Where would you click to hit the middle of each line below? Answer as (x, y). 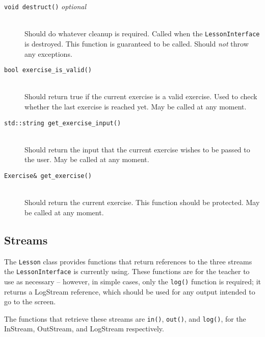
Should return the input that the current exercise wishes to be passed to (137, 149)
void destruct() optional (45, 6)
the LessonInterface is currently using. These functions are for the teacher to (127, 271)
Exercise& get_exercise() (48, 176)
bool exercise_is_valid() (48, 70)
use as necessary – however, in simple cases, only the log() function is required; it (132, 281)
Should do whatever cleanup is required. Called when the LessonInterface (142, 33)
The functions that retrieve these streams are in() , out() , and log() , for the (125, 318)
